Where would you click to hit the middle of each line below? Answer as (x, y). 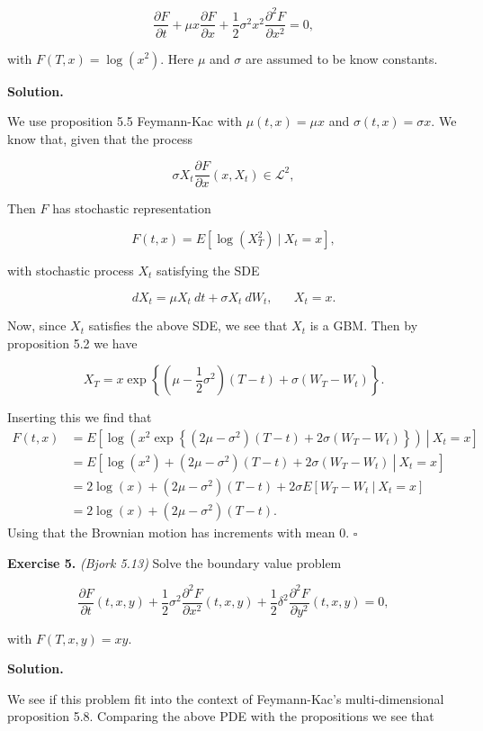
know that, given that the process (100, 138)
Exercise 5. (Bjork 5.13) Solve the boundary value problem (174, 562)
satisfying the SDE (208, 270)
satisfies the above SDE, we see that (188, 325)
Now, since (37, 325)
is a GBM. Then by (364, 325)
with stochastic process (71, 270)
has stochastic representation (132, 208)
